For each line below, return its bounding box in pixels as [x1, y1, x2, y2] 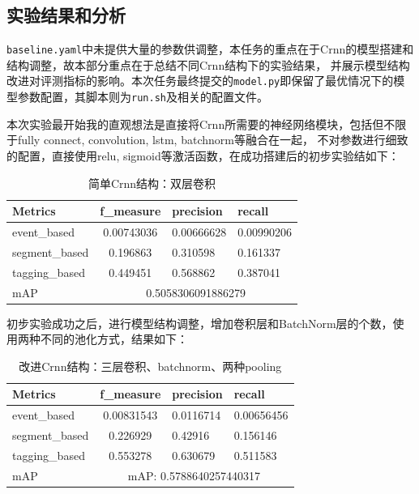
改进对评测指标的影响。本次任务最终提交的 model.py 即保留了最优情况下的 [6, 72, 394, 89]
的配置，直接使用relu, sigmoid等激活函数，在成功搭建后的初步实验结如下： [6, 147, 400, 164]
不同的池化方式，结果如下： [40, 330, 188, 347]
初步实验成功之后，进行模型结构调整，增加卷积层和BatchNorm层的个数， [6, 314, 393, 331]
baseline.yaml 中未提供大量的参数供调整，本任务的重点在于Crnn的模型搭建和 [6, 40, 414, 57]
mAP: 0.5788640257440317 [127, 466, 260, 483]
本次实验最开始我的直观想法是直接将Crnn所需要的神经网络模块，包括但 [6, 115, 384, 132]
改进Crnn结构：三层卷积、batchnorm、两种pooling [19, 357, 282, 374]
